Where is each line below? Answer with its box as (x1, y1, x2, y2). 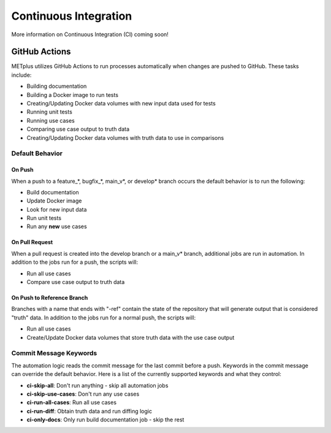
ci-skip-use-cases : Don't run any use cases (26, 390, 140, 397)
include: (11, 71, 32, 79)
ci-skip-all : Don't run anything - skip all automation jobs (26, 381, 169, 389)
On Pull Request (11, 239, 53, 246)
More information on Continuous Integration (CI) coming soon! (11, 31, 169, 38)
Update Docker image (26, 197, 82, 205)
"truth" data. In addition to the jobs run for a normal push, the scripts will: (11, 313, 196, 321)
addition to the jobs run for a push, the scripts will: (11, 258, 138, 266)
